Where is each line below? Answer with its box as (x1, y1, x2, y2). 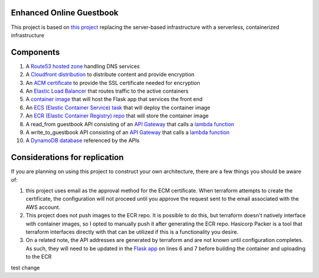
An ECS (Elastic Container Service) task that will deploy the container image (25, 104, 211, 111)
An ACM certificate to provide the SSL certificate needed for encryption (25, 79, 200, 86)
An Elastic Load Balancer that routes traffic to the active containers (25, 87, 189, 94)
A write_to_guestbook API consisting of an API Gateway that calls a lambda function (25, 129, 230, 136)
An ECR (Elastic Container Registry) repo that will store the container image (25, 112, 209, 119)
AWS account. (25, 204, 60, 211)
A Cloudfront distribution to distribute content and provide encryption (25, 71, 195, 78)
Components (11, 47, 60, 57)
